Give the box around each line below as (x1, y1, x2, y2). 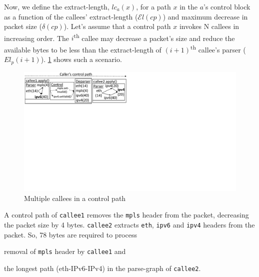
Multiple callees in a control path (24, 192, 126, 203)
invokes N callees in (179, 21, 239, 31)
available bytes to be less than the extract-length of (4, 44, 161, 54)
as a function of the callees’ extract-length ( (4, 11, 138, 21)
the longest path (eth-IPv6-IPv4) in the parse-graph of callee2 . (4, 262, 201, 273)
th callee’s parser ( (190, 43, 246, 54)
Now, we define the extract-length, (4, 1, 109, 11)
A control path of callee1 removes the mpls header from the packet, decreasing (4, 209, 249, 220)
